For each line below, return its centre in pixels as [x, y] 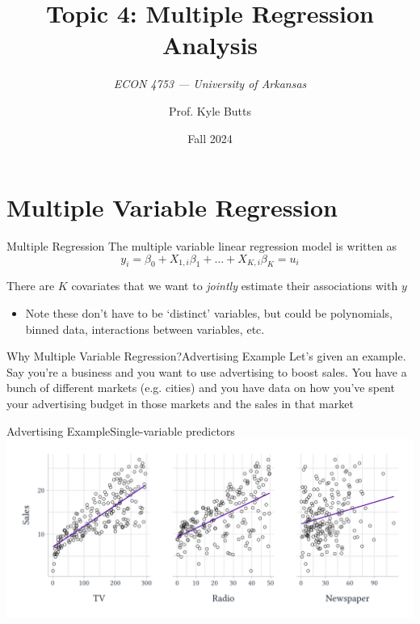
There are [31, 286]
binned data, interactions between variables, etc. [145, 329]
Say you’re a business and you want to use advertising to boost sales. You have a [207, 371]
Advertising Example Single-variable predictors [121, 430]
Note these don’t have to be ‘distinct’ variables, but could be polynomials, [209, 313]
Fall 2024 [210, 138]
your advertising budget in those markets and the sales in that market [180, 403]
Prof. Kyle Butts [210, 110]
